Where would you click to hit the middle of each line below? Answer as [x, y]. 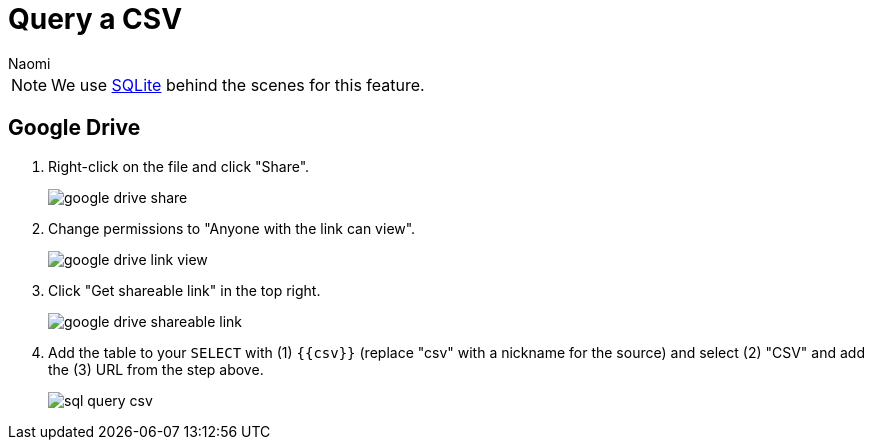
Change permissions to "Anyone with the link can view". [232, 228]
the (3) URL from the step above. [156, 369]
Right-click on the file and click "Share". [179, 166]
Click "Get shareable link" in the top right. [184, 290]
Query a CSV [95, 19]
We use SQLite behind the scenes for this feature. [238, 84]
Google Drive [74, 128]
